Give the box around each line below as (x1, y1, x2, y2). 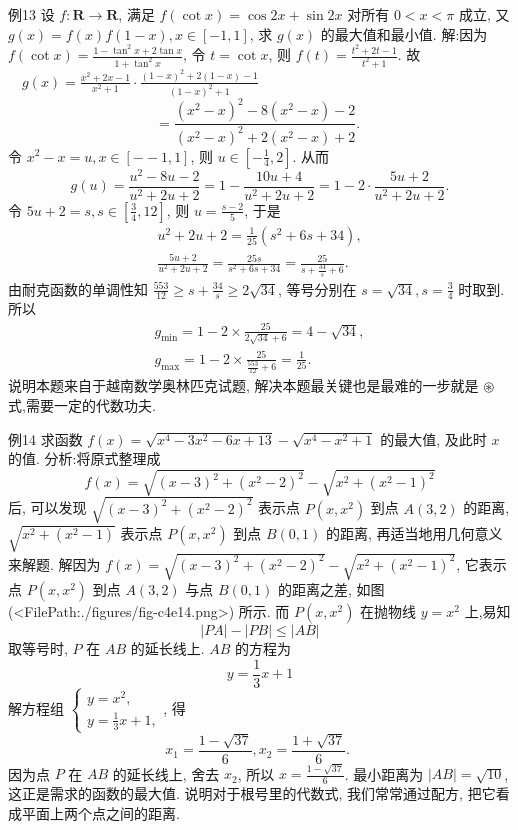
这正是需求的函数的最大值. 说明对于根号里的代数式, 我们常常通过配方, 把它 (8, 783, 496, 804)
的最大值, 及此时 (380, 428, 487, 449)
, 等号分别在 (277, 278, 357, 299)
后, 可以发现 (8, 497, 87, 518)
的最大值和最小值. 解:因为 (320, 23, 488, 44)
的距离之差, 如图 (277, 579, 385, 600)
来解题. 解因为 (8, 553, 101, 574)
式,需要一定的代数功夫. (8, 394, 156, 415)
